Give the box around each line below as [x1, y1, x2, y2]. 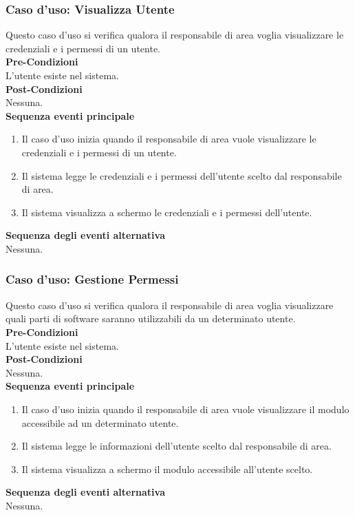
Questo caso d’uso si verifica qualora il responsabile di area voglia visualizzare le [6, 28, 344, 42]
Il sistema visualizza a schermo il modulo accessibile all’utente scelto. [21, 461, 313, 476]
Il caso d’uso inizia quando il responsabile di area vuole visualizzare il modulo [21, 401, 349, 416]
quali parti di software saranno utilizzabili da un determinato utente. [6, 311, 296, 326]
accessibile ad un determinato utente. [21, 415, 179, 430]
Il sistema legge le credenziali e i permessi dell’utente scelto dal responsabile [21, 168, 342, 182]
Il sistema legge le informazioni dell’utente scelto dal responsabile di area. [21, 439, 332, 453]
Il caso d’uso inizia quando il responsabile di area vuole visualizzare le [21, 132, 316, 146]
